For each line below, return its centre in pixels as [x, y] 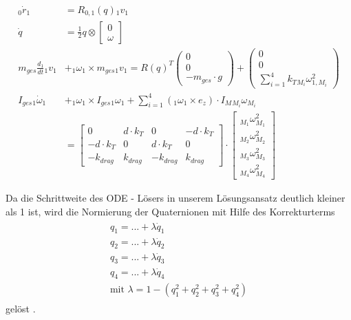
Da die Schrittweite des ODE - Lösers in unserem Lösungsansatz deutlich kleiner [175, 198]
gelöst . [21, 308]
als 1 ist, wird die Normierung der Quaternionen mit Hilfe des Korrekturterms [170, 211]
